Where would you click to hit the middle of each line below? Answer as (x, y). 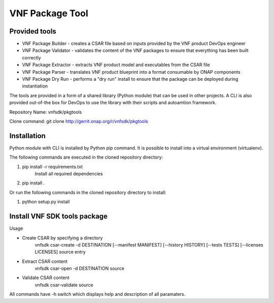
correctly (31, 57)
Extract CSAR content (45, 261)
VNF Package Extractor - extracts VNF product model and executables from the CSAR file (116, 65)
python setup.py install (46, 202)
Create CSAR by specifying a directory (62, 238)
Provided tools (33, 31)
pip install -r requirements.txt (53, 166)
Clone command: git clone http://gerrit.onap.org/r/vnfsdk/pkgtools (79, 121)
